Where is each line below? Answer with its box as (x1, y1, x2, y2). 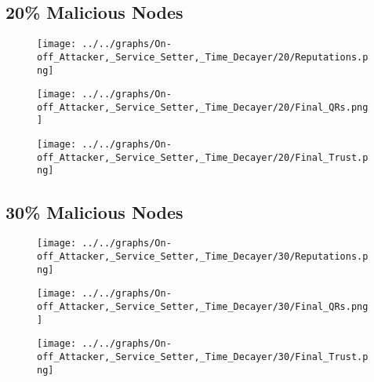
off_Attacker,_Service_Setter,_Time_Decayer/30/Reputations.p (37, 250, 369, 262)
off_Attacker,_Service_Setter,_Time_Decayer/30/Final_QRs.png (37, 300, 369, 312)
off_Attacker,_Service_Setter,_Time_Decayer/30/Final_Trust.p (37, 351, 369, 362)
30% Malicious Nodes (5, 199, 183, 224)
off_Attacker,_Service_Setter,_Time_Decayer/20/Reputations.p (37, 51, 369, 63)
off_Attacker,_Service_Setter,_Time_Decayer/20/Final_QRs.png (37, 101, 369, 113)
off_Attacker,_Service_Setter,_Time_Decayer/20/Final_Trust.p (37, 151, 369, 163)
